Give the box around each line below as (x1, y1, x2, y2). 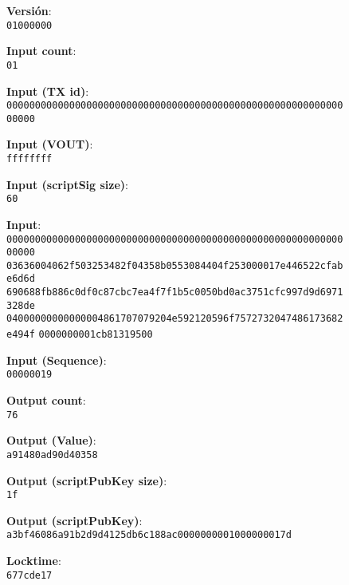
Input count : (6, 42, 76, 59)
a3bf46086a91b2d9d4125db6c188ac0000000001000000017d (6, 529, 292, 541)
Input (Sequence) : (6, 351, 107, 368)
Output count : (6, 392, 86, 408)
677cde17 (6, 569, 53, 581)
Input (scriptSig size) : (6, 176, 128, 192)
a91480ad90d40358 (6, 449, 98, 460)
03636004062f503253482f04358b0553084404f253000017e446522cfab (6, 259, 343, 271)
